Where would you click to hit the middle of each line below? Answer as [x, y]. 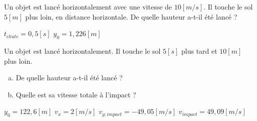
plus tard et [199, 50]
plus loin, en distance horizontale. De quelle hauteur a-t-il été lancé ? [131, 16]
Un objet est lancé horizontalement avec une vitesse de [88, 7]
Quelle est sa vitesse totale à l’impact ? [76, 94]
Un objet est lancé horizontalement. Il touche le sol [82, 50]
